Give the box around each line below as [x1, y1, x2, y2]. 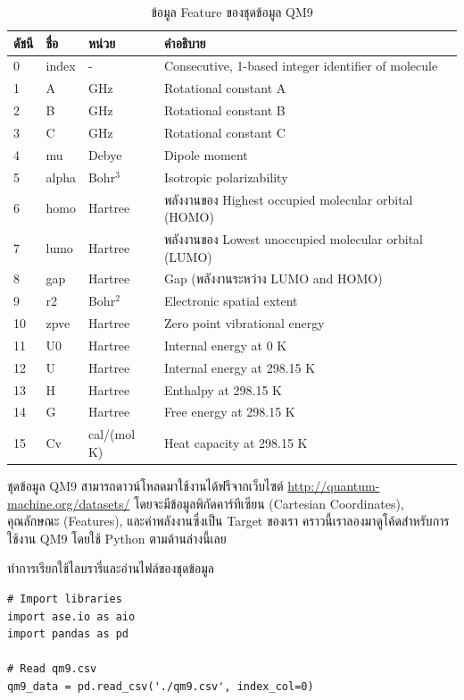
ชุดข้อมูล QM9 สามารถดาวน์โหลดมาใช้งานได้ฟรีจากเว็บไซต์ [7, 476, 284, 494]
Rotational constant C [163, 122, 286, 141]
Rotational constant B [163, 101, 286, 120]
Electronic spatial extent [163, 291, 298, 310]
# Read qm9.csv [7, 662, 97, 676]
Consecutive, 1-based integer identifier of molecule [163, 56, 438, 75]
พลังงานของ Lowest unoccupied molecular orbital [163, 229, 423, 248]
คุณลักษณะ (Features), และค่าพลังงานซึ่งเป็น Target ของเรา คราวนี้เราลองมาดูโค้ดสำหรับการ [7, 511, 450, 530]
